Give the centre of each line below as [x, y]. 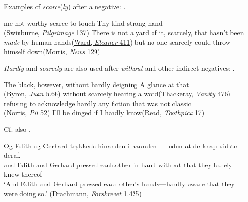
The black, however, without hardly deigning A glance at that [96, 84]
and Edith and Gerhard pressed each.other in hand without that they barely [118, 164]
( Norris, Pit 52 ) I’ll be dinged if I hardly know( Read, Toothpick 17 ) [104, 113]
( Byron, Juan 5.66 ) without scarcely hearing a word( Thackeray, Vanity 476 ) [117, 94]
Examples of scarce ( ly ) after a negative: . [65, 6]
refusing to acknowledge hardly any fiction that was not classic [97, 103]
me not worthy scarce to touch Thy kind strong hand [83, 23]
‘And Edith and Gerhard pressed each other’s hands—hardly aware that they [119, 183]
